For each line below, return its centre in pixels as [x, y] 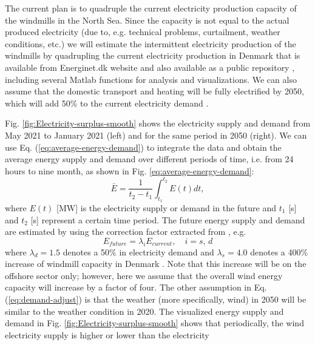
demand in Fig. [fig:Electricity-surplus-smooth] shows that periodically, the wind [154, 323]
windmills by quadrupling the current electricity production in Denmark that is [153, 55]
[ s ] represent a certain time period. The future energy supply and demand [168, 219]
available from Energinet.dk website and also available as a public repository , [150, 67]
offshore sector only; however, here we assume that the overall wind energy [144, 275]
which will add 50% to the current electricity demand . [107, 103]
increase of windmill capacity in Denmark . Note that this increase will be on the [156, 264]
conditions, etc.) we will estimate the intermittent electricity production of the [151, 43]
